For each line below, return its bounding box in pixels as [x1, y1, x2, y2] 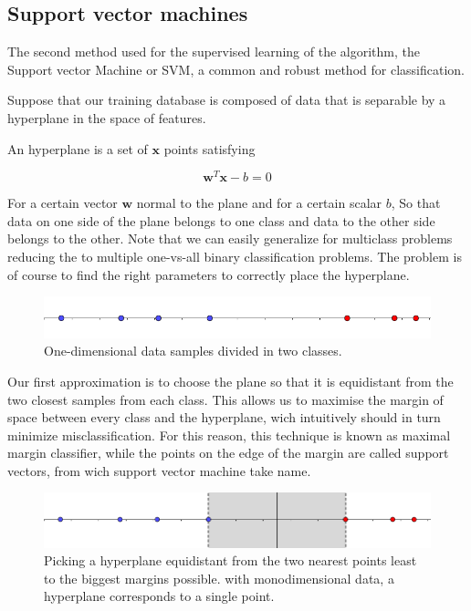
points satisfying [163, 139, 256, 158]
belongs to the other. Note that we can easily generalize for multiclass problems [7, 229, 453, 248]
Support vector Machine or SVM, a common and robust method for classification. [7, 59, 465, 78]
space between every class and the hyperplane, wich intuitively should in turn [7, 408, 441, 427]
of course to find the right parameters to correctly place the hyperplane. [7, 264, 410, 284]
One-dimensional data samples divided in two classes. [44, 341, 342, 360]
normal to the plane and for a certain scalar [136, 193, 382, 212]
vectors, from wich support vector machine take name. [7, 461, 311, 480]
